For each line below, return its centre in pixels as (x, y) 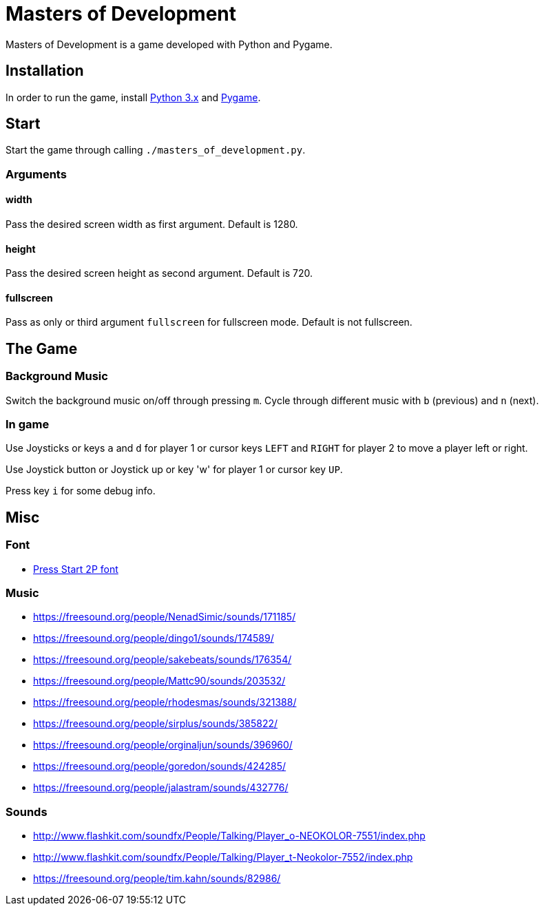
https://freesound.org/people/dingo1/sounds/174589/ (154, 638)
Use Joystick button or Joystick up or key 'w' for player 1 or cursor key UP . (174, 470)
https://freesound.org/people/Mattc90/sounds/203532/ (159, 681)
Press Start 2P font (76, 569)
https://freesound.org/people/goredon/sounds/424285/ (160, 766)
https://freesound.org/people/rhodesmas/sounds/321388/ (165, 702)
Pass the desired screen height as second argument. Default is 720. (159, 273)
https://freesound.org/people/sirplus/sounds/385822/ (156, 724)
